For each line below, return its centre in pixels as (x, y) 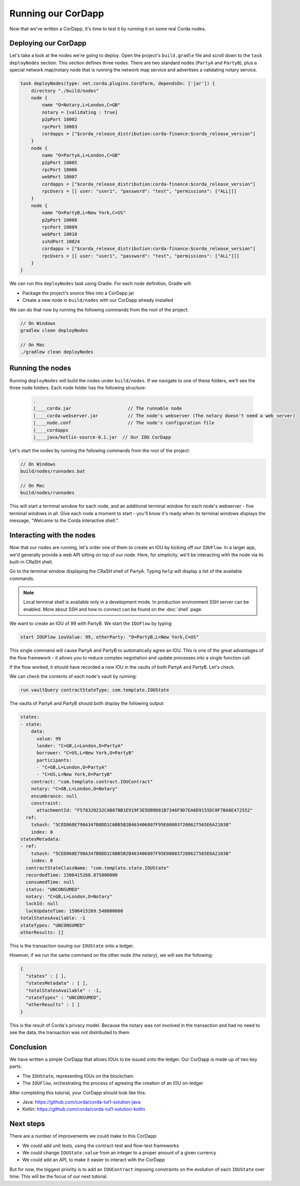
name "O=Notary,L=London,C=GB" (81, 105)
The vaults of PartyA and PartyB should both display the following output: (87, 704)
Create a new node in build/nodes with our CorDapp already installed (98, 300)
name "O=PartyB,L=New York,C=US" (84, 213)
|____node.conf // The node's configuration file (124, 423)
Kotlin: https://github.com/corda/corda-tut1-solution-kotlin (84, 1109)
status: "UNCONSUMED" (53, 889)
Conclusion (28, 1047)
